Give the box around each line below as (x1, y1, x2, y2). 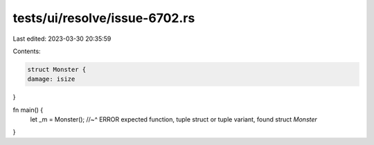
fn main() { (12, 106, 44, 114)
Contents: (12, 47, 41, 55)
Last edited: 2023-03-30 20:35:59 (12, 35, 112, 43)
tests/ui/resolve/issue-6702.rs (12, 10, 195, 26)
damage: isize (27, 75, 75, 83)
